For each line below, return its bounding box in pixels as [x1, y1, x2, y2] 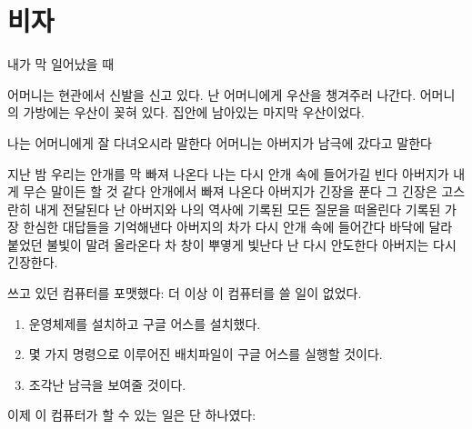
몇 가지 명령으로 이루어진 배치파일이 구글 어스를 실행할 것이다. [28, 344, 383, 364]
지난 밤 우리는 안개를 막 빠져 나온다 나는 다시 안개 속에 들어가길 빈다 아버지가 [7, 164, 449, 183]
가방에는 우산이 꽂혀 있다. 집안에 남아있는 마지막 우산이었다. [23, 103, 365, 122]
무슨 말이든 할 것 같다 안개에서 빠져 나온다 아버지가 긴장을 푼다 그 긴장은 [23, 182, 437, 201]
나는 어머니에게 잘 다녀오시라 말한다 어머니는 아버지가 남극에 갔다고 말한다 [7, 133, 432, 152]
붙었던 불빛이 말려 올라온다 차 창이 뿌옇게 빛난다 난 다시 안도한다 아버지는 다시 [7, 234, 457, 254]
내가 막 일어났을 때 [7, 55, 115, 74]
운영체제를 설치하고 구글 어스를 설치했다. [28, 314, 261, 333]
